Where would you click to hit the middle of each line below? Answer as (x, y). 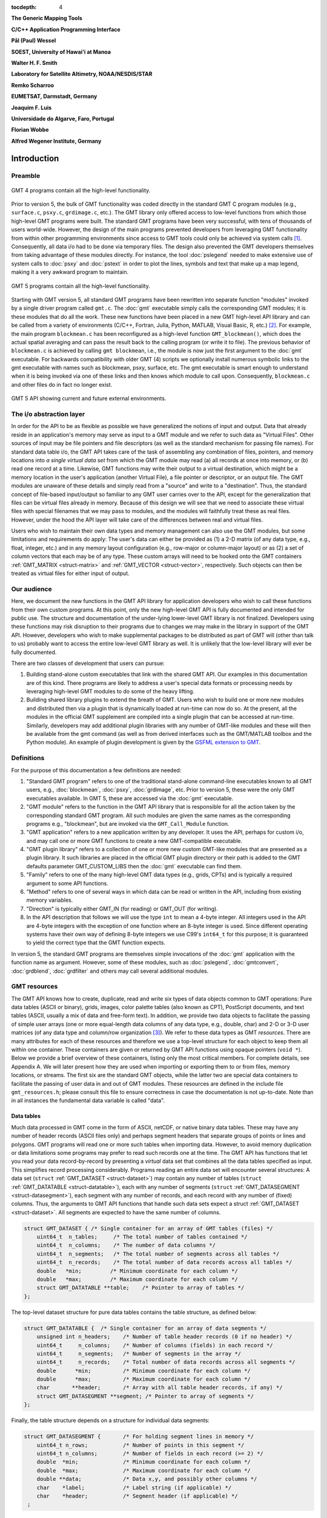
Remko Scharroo (33, 85)
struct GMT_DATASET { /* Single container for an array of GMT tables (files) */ (149, 1228)
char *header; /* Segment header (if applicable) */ (137, 1496)
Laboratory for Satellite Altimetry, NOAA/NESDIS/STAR (82, 74)
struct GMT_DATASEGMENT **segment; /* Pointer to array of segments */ (145, 1396)
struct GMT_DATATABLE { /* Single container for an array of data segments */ (145, 1328)
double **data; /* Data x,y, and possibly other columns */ (147, 1479)
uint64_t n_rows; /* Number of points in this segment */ (140, 1445)
